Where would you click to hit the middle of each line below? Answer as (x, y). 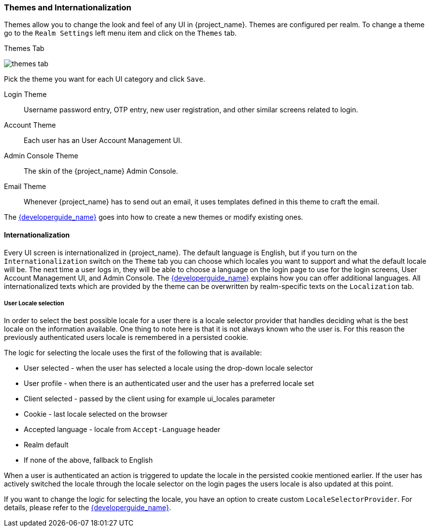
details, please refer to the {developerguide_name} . (87, 508)
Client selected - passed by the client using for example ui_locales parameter (150, 399)
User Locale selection (34, 303)
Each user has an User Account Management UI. (103, 141)
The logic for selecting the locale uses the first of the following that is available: (133, 353)
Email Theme (25, 187)
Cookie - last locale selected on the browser (96, 414)
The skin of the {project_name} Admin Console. (101, 171)
